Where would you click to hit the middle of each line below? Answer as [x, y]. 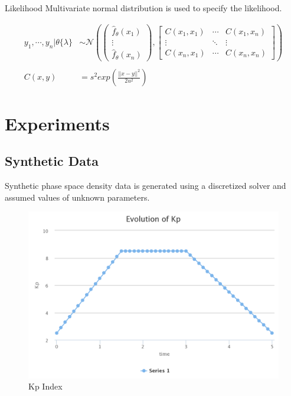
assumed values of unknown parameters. [77, 197]
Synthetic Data [52, 161]
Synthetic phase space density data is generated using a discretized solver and [145, 185]
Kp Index [45, 386]
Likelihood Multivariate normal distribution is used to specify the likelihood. [143, 8]
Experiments [57, 123]
